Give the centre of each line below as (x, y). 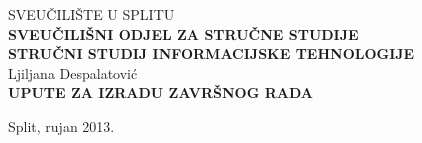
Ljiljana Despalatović (73, 72)
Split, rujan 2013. (61, 125)
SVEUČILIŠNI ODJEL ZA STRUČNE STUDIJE (183, 33)
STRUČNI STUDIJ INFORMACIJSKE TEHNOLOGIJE (211, 53)
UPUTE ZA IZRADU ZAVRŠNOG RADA (161, 92)
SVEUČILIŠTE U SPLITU (91, 14)
